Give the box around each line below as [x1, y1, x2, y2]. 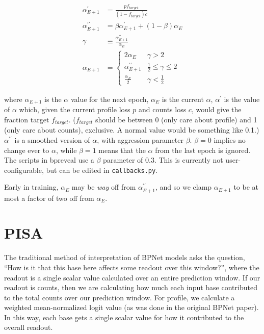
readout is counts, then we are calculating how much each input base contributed [4, 282, 257, 293]
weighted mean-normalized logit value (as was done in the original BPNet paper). [4, 302, 259, 313]
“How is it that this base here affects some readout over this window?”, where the [4, 262, 259, 272]
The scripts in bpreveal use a [4, 155, 94, 165]
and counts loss [139, 104, 187, 115]
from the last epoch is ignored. [155, 144, 251, 155]
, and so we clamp [155, 182, 212, 192]
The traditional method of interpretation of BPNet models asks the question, [4, 252, 245, 263]
